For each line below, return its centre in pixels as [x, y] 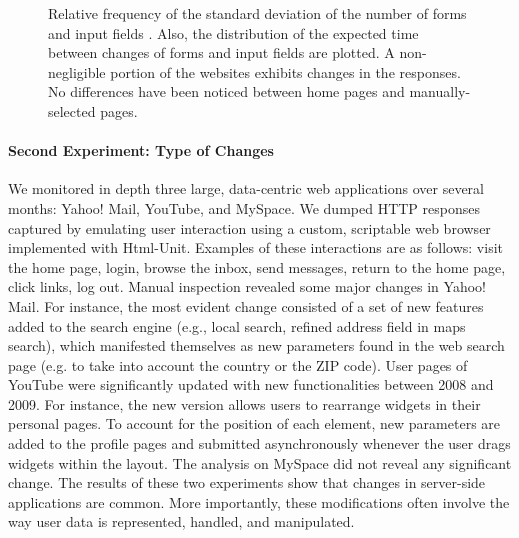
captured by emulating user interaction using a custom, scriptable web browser [249, 227]
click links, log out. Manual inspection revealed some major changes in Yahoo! [247, 286]
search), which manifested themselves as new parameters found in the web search [256, 345]
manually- [440, 91]
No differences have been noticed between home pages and [226, 91]
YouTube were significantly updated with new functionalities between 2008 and [251, 384]
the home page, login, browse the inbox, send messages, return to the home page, [257, 266]
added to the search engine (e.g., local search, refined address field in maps [237, 325]
